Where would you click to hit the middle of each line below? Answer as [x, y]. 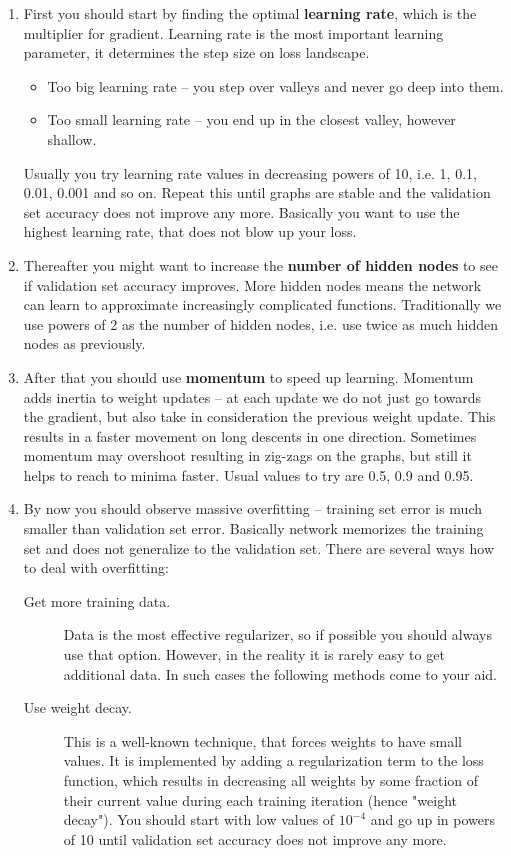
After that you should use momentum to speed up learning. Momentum [248, 376]
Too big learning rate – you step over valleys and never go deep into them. [275, 85]
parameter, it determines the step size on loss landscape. [196, 52]
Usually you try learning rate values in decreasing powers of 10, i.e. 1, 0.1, [250, 172]
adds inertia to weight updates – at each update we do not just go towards [252, 396]
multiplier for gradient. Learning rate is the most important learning [233, 32]
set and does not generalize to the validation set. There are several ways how [259, 547]
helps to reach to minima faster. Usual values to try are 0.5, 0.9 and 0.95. [248, 474]
